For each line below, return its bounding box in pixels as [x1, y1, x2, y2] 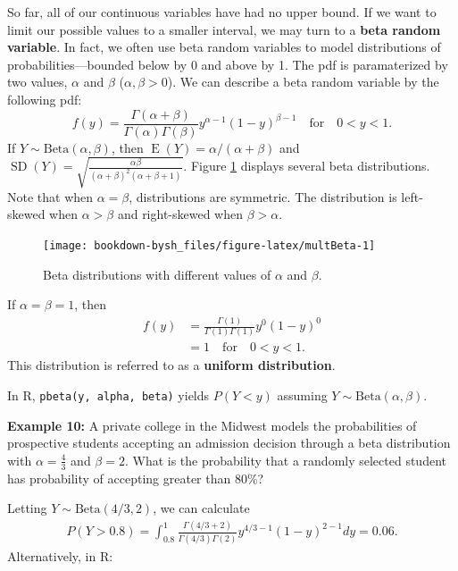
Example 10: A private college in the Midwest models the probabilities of [7, 416, 417, 434]
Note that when [7, 187, 94, 206]
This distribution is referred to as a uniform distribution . [7, 356, 336, 374]
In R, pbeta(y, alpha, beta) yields [7, 386, 210, 405]
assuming [277, 386, 328, 405]
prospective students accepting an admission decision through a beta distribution [7, 433, 451, 452]
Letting [7, 499, 47, 517]
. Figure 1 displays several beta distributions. [183, 156, 430, 175]
